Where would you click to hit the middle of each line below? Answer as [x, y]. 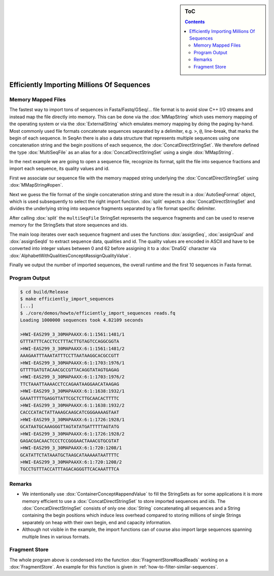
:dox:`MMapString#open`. [36, 185]
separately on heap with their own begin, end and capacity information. [97, 522]
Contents [195, 22]
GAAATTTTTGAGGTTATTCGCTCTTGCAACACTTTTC [70, 398]
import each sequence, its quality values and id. [59, 169]
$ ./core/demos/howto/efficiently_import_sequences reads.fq [98, 313]
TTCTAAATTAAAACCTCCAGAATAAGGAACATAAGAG [70, 384]
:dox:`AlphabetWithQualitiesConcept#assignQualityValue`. [70, 256]
